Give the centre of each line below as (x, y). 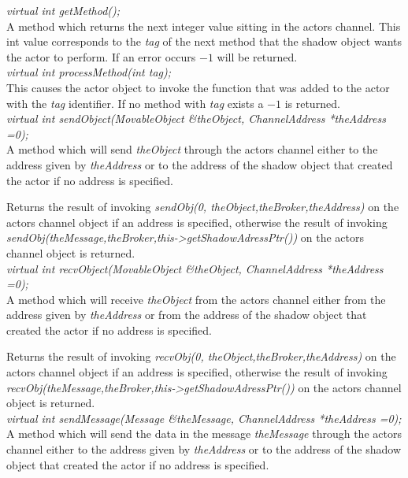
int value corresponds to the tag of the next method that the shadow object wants (204, 41)
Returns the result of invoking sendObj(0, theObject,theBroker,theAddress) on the (203, 207)
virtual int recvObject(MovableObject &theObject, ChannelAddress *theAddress (195, 268)
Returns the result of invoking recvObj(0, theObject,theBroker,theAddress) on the (201, 356)
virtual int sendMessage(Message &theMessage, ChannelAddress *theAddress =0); (204, 418)
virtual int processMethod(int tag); (89, 72)
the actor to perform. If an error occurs (101, 56)
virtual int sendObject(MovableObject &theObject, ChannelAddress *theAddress (196, 119)
